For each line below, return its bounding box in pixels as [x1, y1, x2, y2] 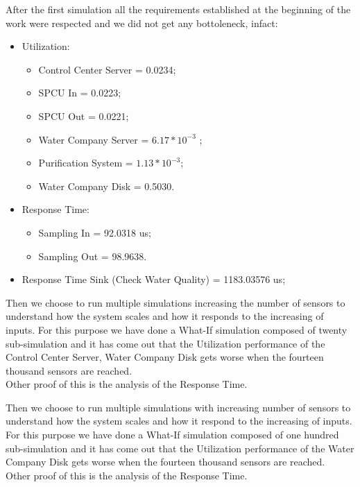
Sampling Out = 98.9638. [38, 248, 147, 263]
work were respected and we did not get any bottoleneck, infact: [6, 15, 278, 30]
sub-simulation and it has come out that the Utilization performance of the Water [6, 441, 354, 455]
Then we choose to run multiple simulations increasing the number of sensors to [6, 295, 345, 309]
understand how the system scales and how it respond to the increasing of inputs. [6, 413, 352, 428]
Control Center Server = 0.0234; [38, 62, 176, 76]
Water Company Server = [38, 132, 149, 146]
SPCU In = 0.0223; [38, 85, 121, 100]
